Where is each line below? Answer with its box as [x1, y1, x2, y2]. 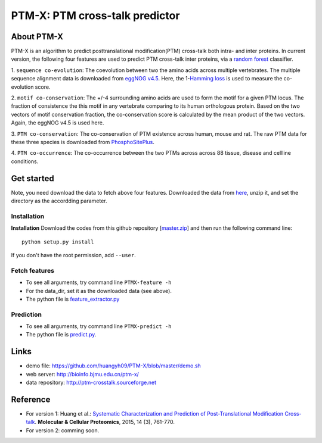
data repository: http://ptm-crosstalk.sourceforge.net [26, 379, 157, 386]
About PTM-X [11, 32, 64, 42]
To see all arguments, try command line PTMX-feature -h [26, 279, 172, 286]
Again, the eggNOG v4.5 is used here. [11, 119, 104, 126]
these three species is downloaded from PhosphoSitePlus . [11, 138, 154, 145]
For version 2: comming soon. [26, 426, 100, 434]
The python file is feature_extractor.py [26, 295, 120, 302]
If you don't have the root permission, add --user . [11, 251, 137, 258]
